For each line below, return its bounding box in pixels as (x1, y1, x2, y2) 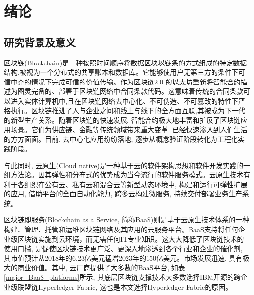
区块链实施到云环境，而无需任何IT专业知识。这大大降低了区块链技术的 (17, 233, 244, 244)
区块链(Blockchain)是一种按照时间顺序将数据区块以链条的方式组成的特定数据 (4, 57, 247, 67)
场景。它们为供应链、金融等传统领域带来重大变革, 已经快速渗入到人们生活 (10, 124, 248, 134)
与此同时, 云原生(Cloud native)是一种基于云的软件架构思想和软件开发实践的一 (4, 160, 251, 170)
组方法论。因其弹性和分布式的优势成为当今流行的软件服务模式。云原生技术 (4, 169, 243, 180)
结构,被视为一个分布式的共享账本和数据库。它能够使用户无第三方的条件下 (4, 67, 238, 77)
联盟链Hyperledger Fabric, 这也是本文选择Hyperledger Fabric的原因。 (17, 281, 233, 292)
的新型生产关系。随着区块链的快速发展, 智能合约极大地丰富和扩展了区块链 (4, 115, 241, 125)
